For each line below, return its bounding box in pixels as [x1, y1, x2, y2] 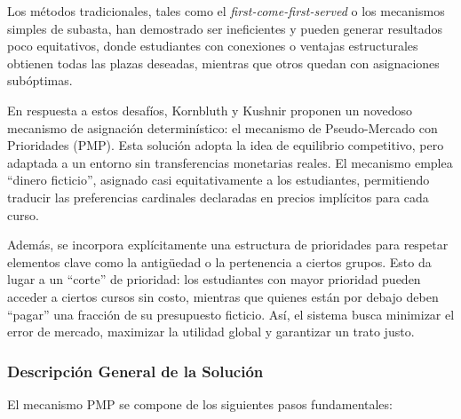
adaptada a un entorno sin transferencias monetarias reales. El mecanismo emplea [7, 153, 453, 171]
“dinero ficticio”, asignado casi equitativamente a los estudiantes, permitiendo [7, 170, 430, 189]
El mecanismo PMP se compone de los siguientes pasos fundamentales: [7, 394, 393, 413]
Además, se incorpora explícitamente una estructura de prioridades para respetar [7, 235, 449, 254]
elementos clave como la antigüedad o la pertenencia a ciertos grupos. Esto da [7, 252, 432, 271]
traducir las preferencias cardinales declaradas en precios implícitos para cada [7, 187, 429, 206]
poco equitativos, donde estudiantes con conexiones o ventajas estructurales [7, 36, 418, 55]
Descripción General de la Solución [7, 360, 264, 382]
